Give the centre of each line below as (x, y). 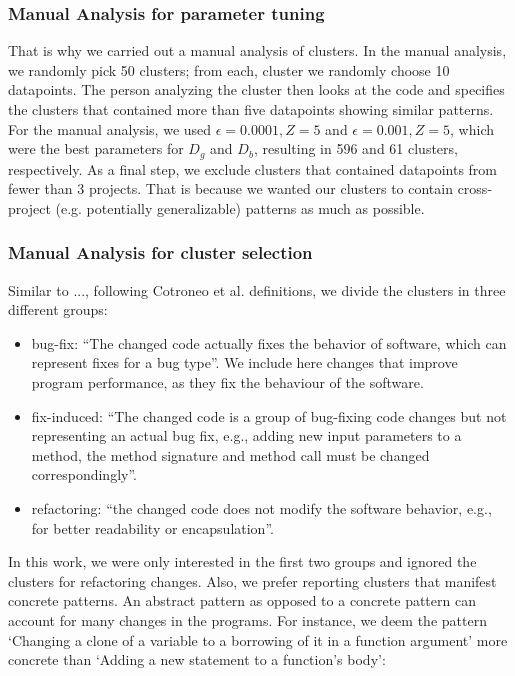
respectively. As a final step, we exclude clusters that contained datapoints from (253, 168)
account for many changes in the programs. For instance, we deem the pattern (247, 619)
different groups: (58, 309)
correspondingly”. (84, 474)
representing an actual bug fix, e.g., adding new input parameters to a (246, 435)
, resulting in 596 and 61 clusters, (355, 148)
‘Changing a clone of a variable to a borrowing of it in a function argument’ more (258, 639)
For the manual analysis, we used (110, 128)
